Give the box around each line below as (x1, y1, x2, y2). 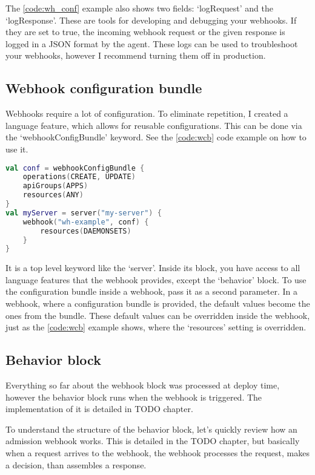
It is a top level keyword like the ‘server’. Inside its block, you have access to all (5, 261, 300, 274)
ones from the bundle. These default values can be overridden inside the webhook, (5, 309, 310, 321)
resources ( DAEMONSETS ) (40, 226, 131, 235)
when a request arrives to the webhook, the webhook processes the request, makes (5, 447, 310, 459)
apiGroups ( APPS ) (22, 182, 88, 191)
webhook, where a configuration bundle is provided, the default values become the (5, 297, 310, 310)
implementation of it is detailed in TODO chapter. (5, 402, 193, 415)
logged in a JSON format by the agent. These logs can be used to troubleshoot (5, 37, 298, 50)
